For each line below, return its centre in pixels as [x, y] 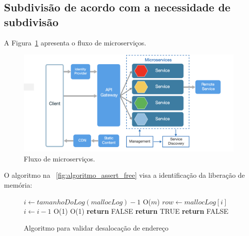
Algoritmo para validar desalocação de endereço [96, 227]
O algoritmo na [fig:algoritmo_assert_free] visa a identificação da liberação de [124, 175]
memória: [18, 185]
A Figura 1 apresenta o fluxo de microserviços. [75, 42]
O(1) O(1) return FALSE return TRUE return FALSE [141, 211]
